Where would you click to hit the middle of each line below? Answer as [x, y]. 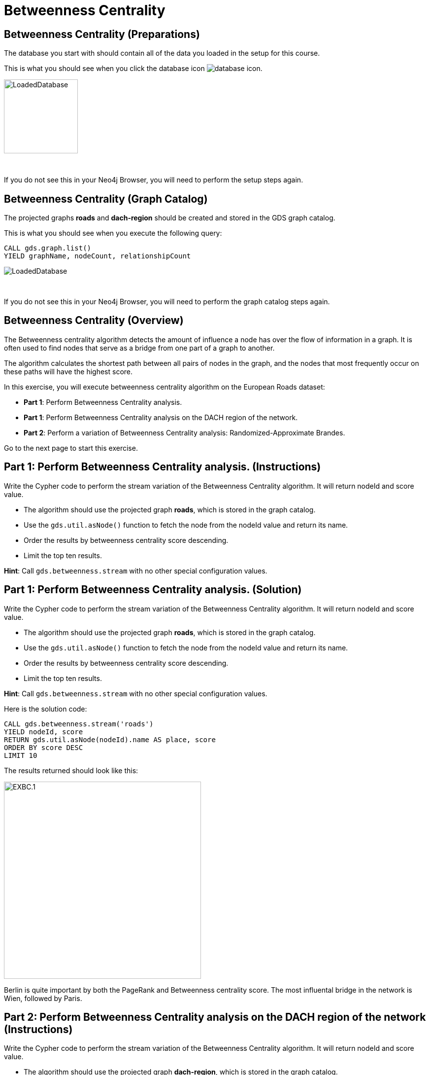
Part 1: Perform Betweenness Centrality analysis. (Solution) [153, 590]
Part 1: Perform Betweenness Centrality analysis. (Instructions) [163, 467]
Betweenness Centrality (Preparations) [102, 34]
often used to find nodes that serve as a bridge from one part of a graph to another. [139, 348]
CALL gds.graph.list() [48, 248]
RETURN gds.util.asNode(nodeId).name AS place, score [110, 739]
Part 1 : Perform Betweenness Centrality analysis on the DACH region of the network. [161, 417]
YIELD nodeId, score [44, 732]
